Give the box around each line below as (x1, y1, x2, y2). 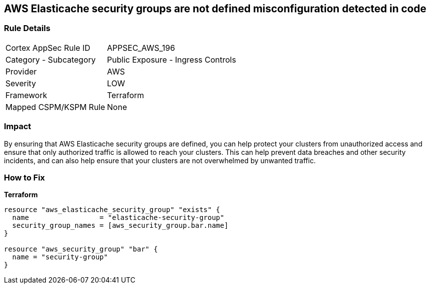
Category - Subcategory (5, 54, 96, 65)
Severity (5, 78, 36, 88)
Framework (5, 90, 47, 100)
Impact (4, 121, 32, 132)
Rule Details (4, 23, 51, 34)
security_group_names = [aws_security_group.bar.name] (12, 221, 229, 230)
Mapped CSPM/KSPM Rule (5, 102, 106, 112)
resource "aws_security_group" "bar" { (4, 245, 158, 253)
